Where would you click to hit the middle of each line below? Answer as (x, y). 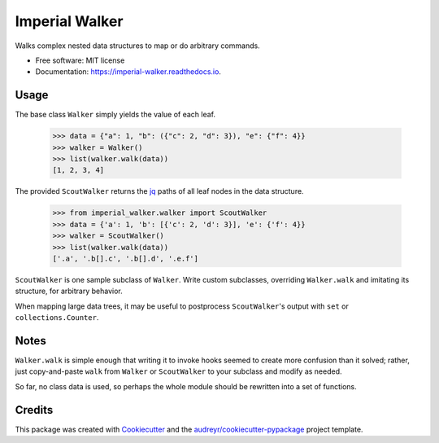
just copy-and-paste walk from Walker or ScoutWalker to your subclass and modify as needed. (178, 371)
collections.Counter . (57, 318)
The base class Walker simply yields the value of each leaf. (115, 115)
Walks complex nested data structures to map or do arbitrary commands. (137, 46)
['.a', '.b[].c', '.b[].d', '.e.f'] (126, 258)
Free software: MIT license (80, 60)
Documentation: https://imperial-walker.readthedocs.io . (128, 72)
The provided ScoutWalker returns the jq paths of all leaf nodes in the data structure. (159, 191)
